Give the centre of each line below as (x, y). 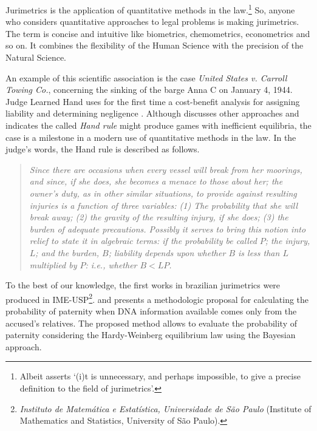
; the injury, (288, 241)
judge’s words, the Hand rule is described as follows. (103, 149)
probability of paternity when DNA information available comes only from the (151, 311)
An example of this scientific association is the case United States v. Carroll (146, 77)
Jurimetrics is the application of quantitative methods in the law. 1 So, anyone (150, 9)
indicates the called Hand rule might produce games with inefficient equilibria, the (158, 125)
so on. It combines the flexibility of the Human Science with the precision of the (155, 45)
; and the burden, (67, 252)
